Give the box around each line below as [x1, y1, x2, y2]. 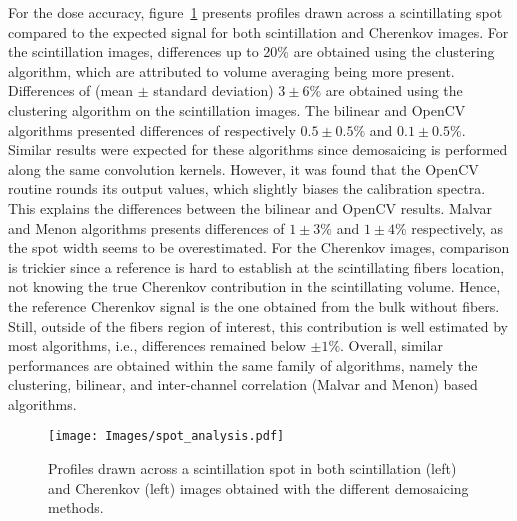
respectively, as [411, 217, 503, 238]
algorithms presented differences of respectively [8, 119, 296, 140]
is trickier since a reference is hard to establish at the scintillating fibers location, [8, 256, 505, 277]
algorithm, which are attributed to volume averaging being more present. [8, 60, 455, 81]
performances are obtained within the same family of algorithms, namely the [8, 354, 478, 375]
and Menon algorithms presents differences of [8, 217, 285, 238]
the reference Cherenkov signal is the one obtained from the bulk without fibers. [8, 295, 500, 316]
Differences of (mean [8, 80, 134, 101]
